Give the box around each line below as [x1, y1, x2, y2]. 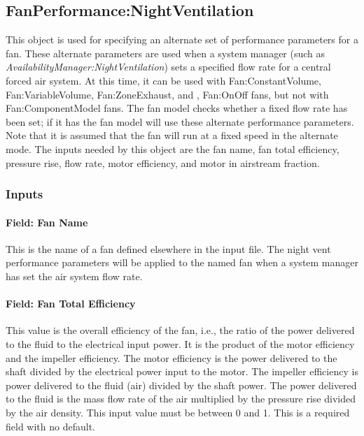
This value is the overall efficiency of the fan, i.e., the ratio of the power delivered [6, 323, 355, 337]
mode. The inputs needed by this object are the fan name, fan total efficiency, [6, 141, 339, 156]
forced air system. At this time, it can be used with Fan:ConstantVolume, [6, 73, 321, 87]
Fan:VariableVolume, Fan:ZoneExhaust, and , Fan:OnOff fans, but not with [6, 87, 329, 101]
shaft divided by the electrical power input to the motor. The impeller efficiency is [6, 364, 358, 379]
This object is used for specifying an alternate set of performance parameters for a [6, 32, 358, 47]
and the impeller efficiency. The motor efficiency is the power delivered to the [6, 350, 337, 365]
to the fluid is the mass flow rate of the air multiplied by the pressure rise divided [6, 391, 356, 406]
